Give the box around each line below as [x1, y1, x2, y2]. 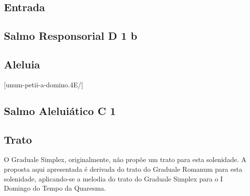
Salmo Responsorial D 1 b [4, 28, 138, 43]
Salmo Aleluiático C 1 [4, 103, 116, 118]
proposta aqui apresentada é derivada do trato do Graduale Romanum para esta [4, 163, 242, 174]
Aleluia [4, 56, 40, 71]
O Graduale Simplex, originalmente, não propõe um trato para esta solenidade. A [4, 154, 247, 164]
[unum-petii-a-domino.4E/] [4, 79, 83, 89]
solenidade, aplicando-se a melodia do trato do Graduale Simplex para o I [4, 173, 223, 183]
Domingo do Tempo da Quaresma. [4, 183, 106, 193]
